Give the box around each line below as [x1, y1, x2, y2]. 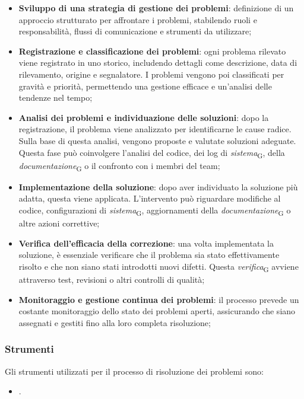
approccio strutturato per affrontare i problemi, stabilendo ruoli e [18, 13, 257, 25]
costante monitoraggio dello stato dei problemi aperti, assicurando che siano [18, 305, 296, 317]
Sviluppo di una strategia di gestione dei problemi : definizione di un [18, 2, 294, 14]
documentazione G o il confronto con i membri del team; [18, 159, 220, 173]
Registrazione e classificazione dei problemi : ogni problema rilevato [18, 44, 286, 57]
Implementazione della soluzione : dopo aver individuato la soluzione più [18, 180, 298, 193]
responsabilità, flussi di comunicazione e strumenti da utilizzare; [18, 25, 252, 37]
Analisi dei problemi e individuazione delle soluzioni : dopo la [18, 111, 269, 123]
